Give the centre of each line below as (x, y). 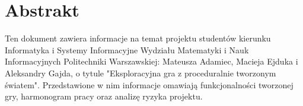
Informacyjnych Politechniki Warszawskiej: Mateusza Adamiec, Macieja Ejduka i (151, 61)
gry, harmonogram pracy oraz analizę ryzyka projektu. (104, 96)
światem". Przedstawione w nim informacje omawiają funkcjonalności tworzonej (149, 84)
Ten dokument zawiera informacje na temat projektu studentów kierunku (138, 38)
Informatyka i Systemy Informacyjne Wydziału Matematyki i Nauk (127, 49)
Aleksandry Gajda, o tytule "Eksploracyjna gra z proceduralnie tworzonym (141, 73)
